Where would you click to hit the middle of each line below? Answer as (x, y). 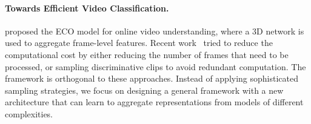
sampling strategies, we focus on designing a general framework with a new (144, 90)
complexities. (29, 113)
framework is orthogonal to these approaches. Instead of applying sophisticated (152, 78)
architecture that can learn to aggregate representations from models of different (154, 102)
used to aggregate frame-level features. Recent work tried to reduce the (139, 43)
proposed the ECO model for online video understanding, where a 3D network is (155, 31)
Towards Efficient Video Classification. (87, 8)
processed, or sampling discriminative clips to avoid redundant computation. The (155, 66)
